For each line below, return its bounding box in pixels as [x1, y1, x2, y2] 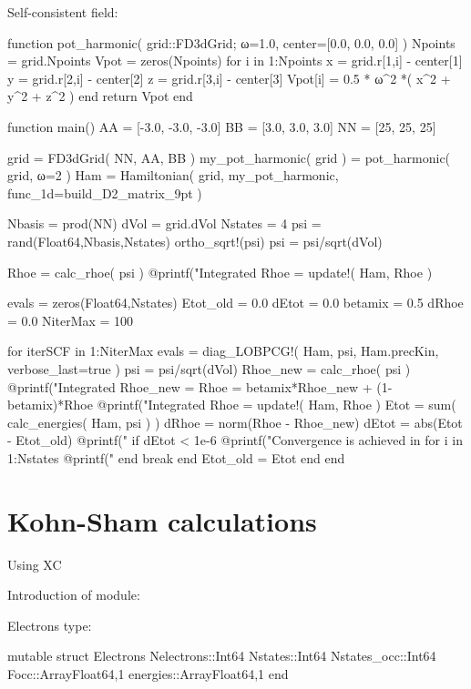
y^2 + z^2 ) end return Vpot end [7, 86, 193, 106]
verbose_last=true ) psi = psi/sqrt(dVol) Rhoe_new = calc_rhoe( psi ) [7, 359, 411, 378]
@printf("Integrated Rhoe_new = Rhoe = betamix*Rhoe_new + [7, 377, 373, 396]
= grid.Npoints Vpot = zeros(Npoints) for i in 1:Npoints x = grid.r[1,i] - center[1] [7, 51, 463, 70]
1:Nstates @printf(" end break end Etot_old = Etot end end [7, 448, 345, 467]
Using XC [7, 554, 62, 573]
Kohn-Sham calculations [7, 502, 317, 539]
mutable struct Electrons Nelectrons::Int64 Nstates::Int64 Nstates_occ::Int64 [7, 646, 436, 665]
